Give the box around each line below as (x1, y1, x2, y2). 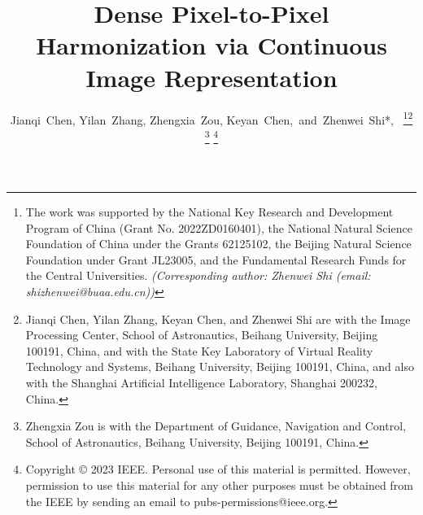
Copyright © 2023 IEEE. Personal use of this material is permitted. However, (25, 460, 411, 478)
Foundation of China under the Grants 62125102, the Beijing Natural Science (25, 235, 412, 252)
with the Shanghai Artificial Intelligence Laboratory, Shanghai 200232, (25, 373, 377, 391)
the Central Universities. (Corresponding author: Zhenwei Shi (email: (25, 267, 371, 284)
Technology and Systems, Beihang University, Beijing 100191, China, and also (25, 358, 414, 375)
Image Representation (85, 60, 338, 94)
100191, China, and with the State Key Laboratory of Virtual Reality (25, 342, 373, 359)
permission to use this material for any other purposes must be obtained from (25, 476, 413, 493)
